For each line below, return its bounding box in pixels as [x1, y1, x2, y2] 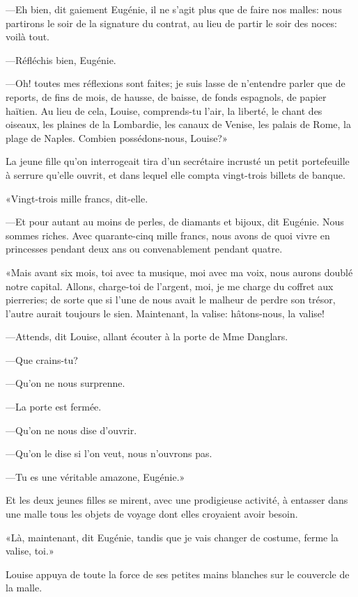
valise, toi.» [6, 543, 54, 558]
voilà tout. [6, 29, 50, 44]
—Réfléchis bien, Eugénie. [6, 52, 116, 67]
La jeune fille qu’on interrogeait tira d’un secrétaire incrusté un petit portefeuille [6, 154, 350, 168]
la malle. [6, 580, 42, 595]
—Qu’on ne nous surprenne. [6, 376, 125, 390]
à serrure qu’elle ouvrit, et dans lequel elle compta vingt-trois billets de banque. [6, 167, 345, 182]
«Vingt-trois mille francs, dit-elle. [6, 191, 148, 205]
